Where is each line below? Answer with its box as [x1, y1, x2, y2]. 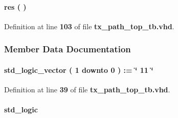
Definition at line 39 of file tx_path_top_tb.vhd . [4, 84, 170, 95]
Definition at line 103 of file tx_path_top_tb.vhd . [4, 21, 174, 31]
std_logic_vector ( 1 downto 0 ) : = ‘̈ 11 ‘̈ [4, 64, 153, 75]
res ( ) [4, 1, 27, 12]
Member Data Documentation [4, 43, 131, 55]
